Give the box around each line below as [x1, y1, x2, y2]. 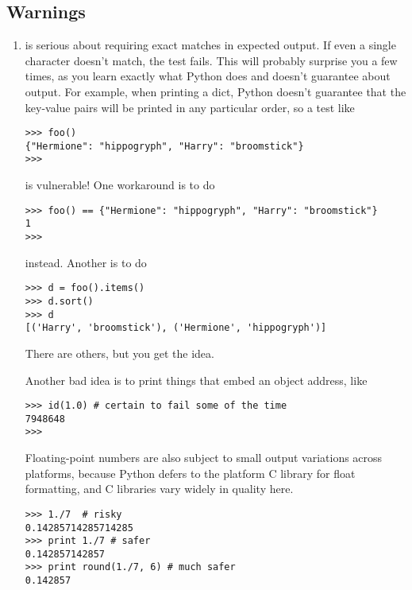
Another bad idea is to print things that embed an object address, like [25, 371, 368, 388]
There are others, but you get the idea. [25, 344, 214, 361]
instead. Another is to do [25, 254, 147, 270]
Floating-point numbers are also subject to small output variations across [25, 449, 383, 466]
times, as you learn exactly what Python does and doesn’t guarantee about [25, 68, 391, 84]
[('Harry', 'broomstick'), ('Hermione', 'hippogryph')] [25, 322, 327, 334]
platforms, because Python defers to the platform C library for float [25, 464, 356, 481]
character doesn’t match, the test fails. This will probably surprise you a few [25, 52, 398, 68]
